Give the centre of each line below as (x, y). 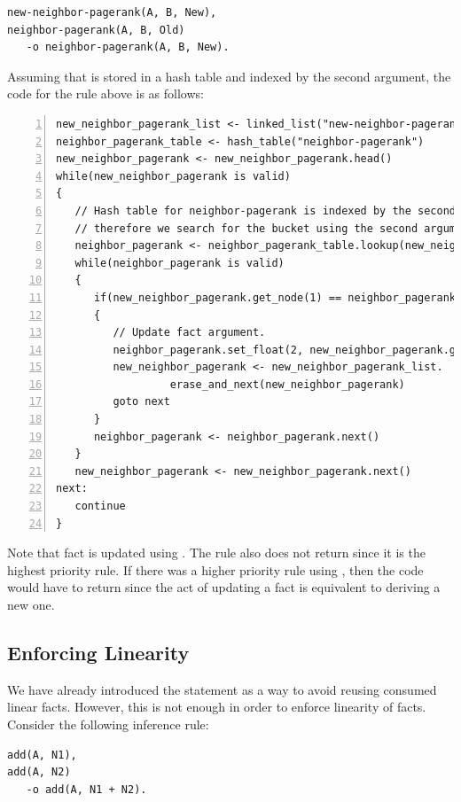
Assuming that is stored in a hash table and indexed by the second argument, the (229, 76)
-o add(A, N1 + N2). (86, 789)
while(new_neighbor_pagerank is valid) (173, 176)
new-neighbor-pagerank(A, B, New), (112, 12)
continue (100, 506)
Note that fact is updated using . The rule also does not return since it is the (216, 553)
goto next (141, 402)
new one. (31, 604)
